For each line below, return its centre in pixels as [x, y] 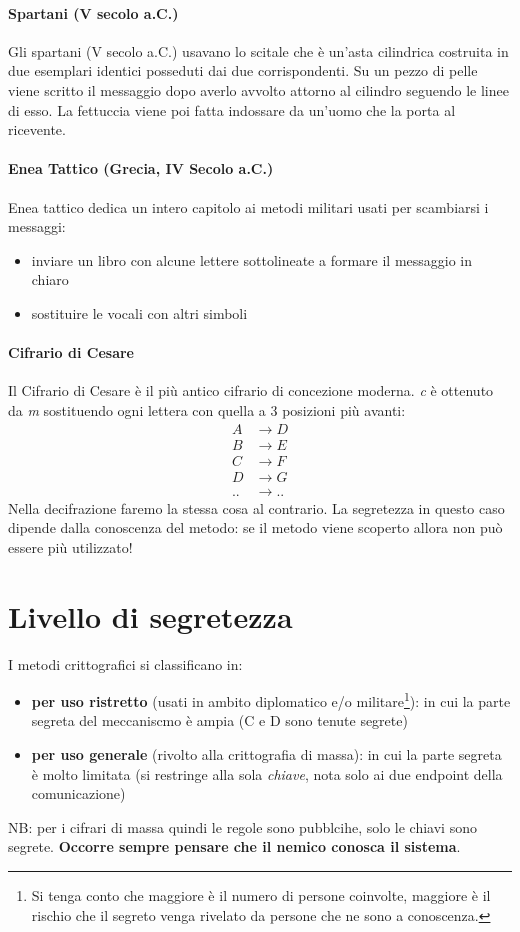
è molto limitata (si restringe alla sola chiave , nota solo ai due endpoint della [267, 773]
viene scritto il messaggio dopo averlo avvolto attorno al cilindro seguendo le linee [258, 89]
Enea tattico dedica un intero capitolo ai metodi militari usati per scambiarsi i [248, 206]
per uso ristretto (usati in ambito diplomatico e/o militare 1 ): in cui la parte [271, 699]
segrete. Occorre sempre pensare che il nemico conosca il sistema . [234, 846]
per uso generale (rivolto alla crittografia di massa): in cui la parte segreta [266, 754]
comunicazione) [78, 793]
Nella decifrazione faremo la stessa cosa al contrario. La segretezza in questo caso [256, 507]
